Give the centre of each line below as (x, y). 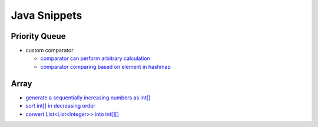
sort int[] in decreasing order (60, 106)
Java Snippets (47, 15)
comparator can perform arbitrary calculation (95, 58)
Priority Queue (38, 36)
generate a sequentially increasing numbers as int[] (88, 98)
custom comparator (49, 51)
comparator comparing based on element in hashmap (105, 66)
